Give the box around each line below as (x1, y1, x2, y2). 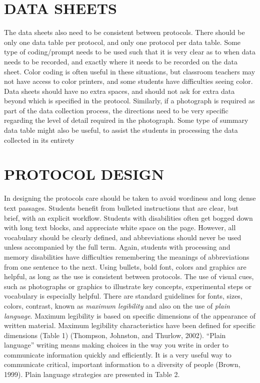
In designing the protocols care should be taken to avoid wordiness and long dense (4, 193, 256, 203)
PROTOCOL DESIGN (4, 164, 164, 184)
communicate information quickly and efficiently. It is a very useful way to (4, 349, 231, 360)
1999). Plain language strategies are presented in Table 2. (4, 369, 180, 380)
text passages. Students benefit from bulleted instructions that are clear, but (4, 202, 238, 213)
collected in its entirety (4, 134, 74, 145)
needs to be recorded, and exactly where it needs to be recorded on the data (4, 56, 237, 66)
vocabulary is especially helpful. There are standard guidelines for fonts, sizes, (4, 291, 242, 301)
